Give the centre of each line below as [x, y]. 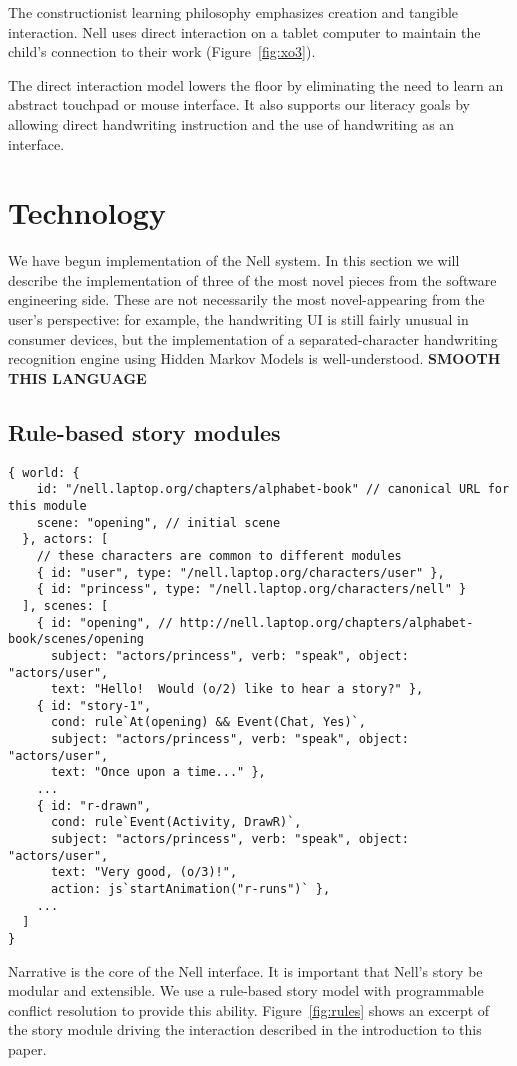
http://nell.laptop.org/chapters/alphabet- [326, 622]
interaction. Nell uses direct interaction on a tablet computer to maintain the [244, 31]
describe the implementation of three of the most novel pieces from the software [252, 279]
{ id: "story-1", [94, 705]
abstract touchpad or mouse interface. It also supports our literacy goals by [239, 104]
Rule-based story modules [144, 431]
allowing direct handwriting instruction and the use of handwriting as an [231, 123]
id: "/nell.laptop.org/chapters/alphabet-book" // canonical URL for [273, 489]
